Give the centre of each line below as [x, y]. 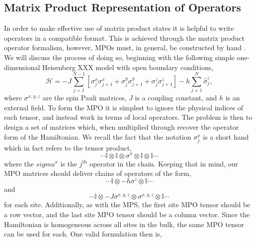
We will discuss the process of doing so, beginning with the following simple [119, 57]
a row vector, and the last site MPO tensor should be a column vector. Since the [127, 214]
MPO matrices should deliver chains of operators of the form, [98, 173]
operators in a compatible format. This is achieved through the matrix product [124, 38]
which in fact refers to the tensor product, [68, 147]
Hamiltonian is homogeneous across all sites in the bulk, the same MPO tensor [124, 224]
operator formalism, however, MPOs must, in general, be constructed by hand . [125, 47]
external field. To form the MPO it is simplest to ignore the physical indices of [124, 107]
